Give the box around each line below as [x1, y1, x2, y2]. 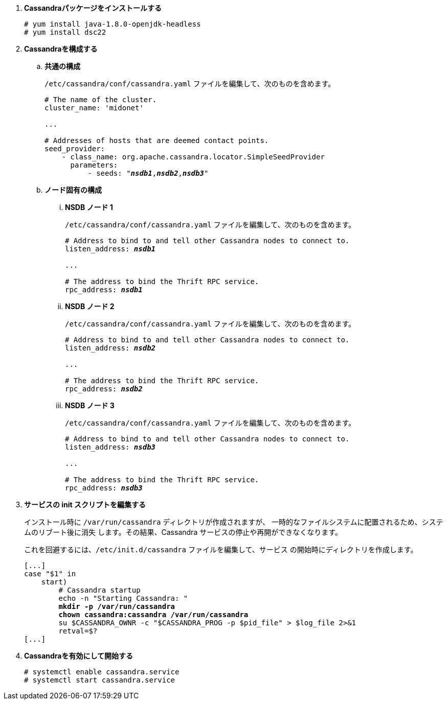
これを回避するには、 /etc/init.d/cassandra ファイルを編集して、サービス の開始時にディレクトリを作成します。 [24, 545, 418, 554]
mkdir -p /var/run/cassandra [58, 602, 175, 611]
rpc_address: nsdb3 [65, 484, 143, 492]
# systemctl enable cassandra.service [24, 668, 180, 676]
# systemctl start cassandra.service [24, 676, 175, 684]
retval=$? [58, 627, 98, 635]
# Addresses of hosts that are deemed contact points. [44, 136, 269, 145]
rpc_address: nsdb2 [65, 385, 143, 393]
